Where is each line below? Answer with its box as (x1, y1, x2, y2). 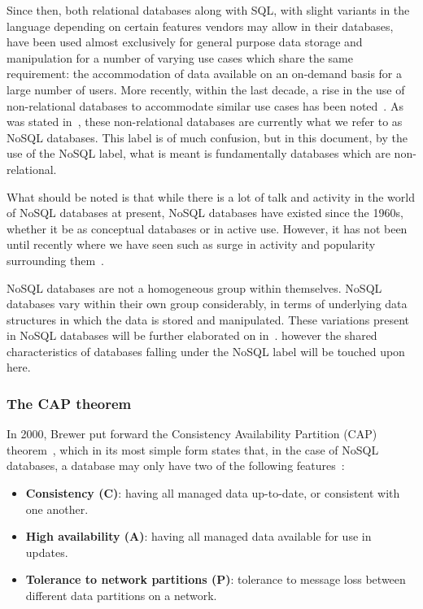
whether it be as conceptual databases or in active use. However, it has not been (7, 220, 408, 237)
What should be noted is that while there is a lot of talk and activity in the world (7, 188, 415, 205)
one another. (25, 500, 89, 517)
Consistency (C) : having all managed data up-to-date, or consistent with (25, 485, 400, 502)
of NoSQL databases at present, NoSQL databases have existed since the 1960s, (7, 204, 403, 221)
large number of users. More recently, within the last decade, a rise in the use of (7, 80, 405, 98)
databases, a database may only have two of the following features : (7, 457, 345, 474)
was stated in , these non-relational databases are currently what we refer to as (7, 113, 403, 130)
